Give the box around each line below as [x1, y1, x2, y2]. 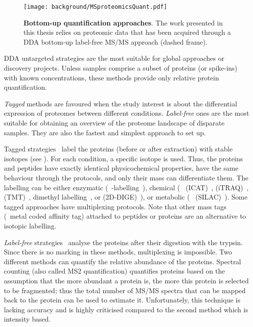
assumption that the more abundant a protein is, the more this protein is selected [4, 275, 249, 285]
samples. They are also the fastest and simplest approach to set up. [4, 127, 206, 137]
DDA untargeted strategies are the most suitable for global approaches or [4, 53, 225, 63]
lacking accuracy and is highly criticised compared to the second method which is [4, 304, 248, 314]
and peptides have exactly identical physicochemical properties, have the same [4, 163, 239, 173]
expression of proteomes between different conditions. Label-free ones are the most [4, 108, 250, 118]
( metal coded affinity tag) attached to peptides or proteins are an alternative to [4, 211, 246, 221]
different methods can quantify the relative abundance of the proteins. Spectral [4, 256, 241, 266]
